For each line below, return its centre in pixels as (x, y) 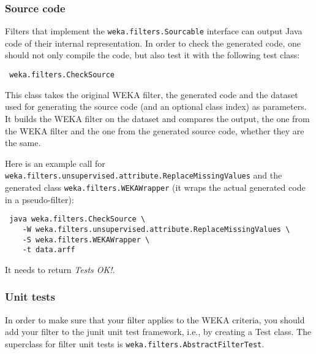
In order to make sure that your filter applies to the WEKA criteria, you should (155, 319)
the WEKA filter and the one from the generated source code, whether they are (155, 130)
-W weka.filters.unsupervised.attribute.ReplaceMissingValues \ (156, 229)
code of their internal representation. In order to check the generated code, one (153, 43)
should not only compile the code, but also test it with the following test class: (152, 55)
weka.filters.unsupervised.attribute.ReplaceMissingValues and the (144, 175)
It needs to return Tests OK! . (60, 269)
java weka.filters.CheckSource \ (77, 219)
